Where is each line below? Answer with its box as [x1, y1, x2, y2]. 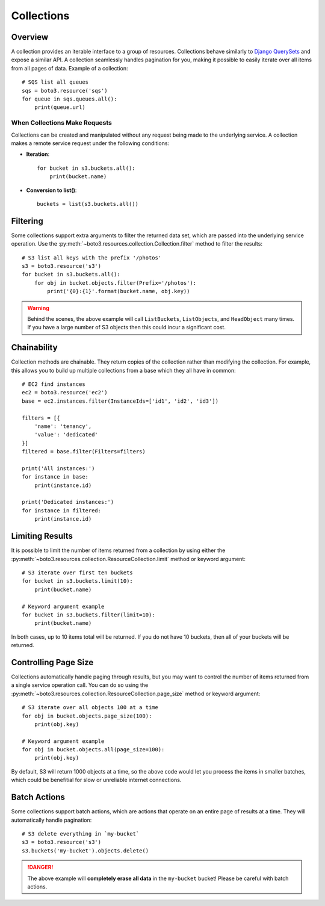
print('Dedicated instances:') [22, 498, 114, 506]
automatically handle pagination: [11, 816, 92, 824]
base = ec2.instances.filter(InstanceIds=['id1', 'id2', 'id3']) [22, 397, 219, 405]
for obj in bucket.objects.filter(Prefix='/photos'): [34, 279, 197, 286]
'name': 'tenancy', [34, 423, 92, 430]
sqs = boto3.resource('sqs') [22, 87, 108, 94]
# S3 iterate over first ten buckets [22, 569, 134, 576]
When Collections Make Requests [11, 119, 113, 127]
